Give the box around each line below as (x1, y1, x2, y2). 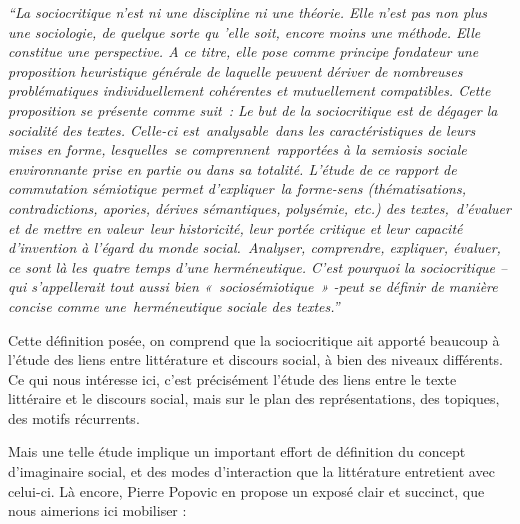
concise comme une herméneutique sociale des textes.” (8, 295, 340, 316)
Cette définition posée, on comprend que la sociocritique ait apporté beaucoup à (8, 329, 500, 350)
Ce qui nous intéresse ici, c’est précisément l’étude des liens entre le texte (8, 368, 457, 389)
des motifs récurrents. (8, 407, 140, 428)
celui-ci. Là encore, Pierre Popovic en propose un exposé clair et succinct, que (8, 480, 485, 501)
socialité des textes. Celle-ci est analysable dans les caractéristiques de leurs (8, 119, 476, 140)
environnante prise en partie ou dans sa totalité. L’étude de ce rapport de (8, 158, 457, 179)
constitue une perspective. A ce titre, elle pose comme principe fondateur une (8, 41, 479, 62)
